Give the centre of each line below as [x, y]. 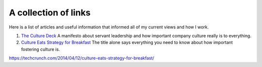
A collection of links [50, 13]
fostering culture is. [41, 49]
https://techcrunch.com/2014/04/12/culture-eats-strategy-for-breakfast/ [82, 58]
